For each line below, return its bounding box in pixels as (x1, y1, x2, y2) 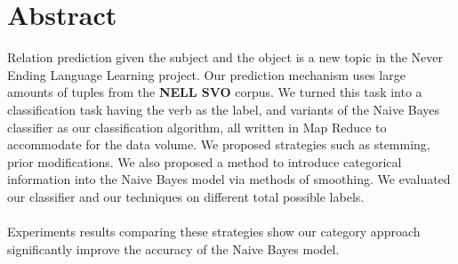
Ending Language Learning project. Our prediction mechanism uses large (7, 65, 406, 84)
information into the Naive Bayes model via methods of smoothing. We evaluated (7, 170, 451, 188)
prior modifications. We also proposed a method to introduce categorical (7, 152, 402, 171)
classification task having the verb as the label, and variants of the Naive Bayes (7, 100, 440, 118)
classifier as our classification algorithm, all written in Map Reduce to (7, 117, 387, 136)
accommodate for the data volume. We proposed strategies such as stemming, (7, 135, 430, 154)
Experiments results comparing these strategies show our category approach (7, 222, 421, 241)
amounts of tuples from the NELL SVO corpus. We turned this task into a (7, 83, 422, 101)
